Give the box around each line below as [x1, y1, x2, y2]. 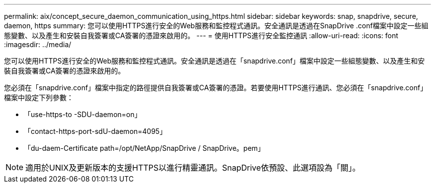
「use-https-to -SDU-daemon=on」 [24, 110, 142, 119]
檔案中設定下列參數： [4, 93, 73, 102]
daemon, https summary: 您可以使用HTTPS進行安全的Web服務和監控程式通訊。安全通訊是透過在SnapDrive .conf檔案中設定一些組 [4, 21, 429, 30]
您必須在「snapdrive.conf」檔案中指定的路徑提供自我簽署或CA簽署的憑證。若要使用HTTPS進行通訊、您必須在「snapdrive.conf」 [4, 83, 428, 92]
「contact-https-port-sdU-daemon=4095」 [24, 127, 167, 135]
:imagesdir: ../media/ [4, 40, 72, 49]
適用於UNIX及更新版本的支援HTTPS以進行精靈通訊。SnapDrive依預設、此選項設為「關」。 [25, 163, 361, 173]
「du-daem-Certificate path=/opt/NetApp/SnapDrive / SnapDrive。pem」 [24, 144, 265, 152]
